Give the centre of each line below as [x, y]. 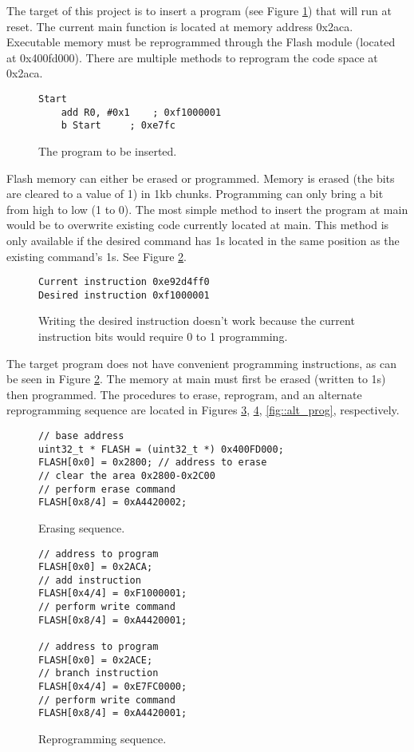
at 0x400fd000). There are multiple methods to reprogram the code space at [192, 57]
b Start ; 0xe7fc [118, 126]
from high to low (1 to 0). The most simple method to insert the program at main [207, 209]
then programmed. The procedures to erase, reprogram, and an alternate [184, 394]
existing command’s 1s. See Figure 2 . [97, 256]
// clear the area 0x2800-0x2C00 [127, 475]
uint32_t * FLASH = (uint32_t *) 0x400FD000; [161, 449]
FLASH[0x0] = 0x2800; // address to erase [153, 463]
